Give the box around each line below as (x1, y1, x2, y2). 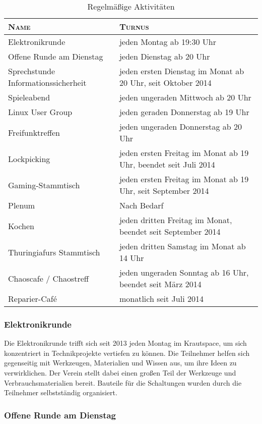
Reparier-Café (8, 293, 57, 304)
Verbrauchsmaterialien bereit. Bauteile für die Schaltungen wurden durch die (4, 377, 242, 388)
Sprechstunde (8, 65, 55, 77)
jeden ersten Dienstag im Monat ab (119, 65, 244, 77)
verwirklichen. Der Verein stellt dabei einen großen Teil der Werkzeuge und (4, 367, 236, 378)
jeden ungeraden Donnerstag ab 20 (119, 121, 242, 132)
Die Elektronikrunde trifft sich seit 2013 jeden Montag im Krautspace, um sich (4, 338, 247, 348)
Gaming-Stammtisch (8, 179, 80, 191)
